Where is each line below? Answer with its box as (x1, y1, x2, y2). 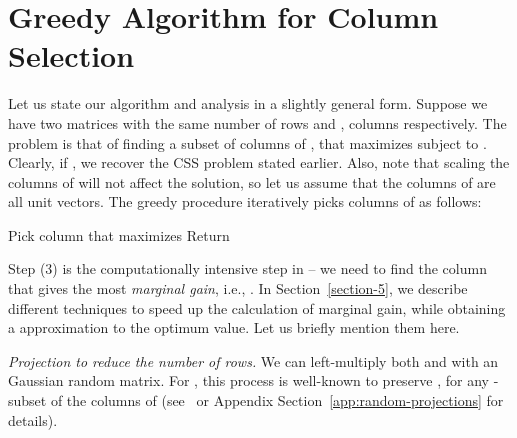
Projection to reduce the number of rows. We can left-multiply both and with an (8, 350, 499, 371)
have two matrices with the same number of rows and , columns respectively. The (8, 112, 507, 133)
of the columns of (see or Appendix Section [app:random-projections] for (50, 390, 504, 411)
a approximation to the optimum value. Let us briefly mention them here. (8, 317, 460, 338)
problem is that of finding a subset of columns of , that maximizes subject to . (8, 132, 487, 153)
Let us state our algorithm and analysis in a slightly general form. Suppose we (8, 93, 488, 114)
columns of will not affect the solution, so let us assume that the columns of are (8, 171, 496, 192)
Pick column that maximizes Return (8, 224, 230, 245)
